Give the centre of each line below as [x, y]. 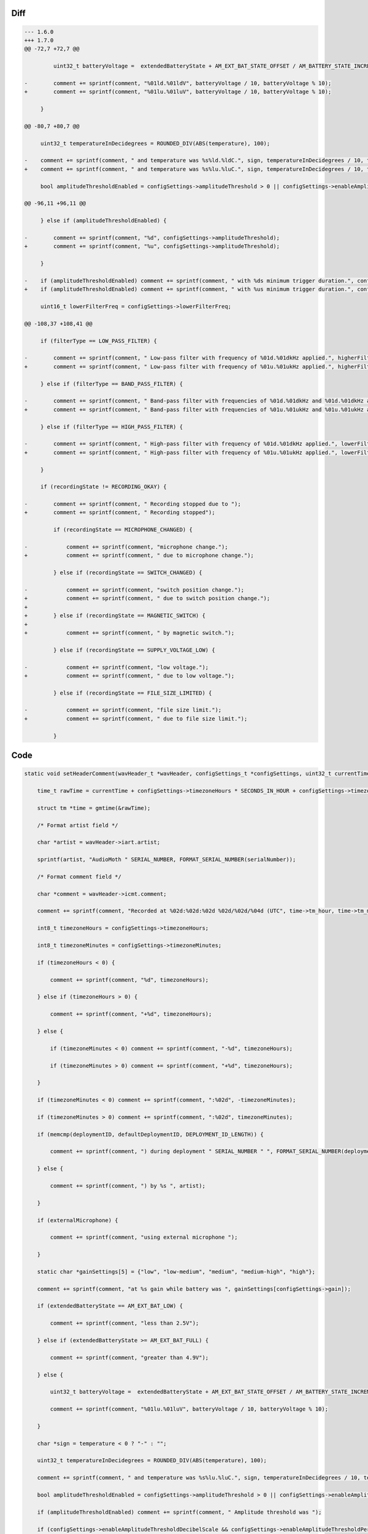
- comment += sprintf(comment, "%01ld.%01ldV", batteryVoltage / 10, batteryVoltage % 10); [178, 83]
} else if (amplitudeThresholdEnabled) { [103, 221]
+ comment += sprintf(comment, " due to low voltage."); [129, 676]
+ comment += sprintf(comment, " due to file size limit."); [136, 719]
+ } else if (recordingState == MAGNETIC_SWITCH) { [115, 616]
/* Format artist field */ [78, 825]
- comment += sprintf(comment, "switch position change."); [134, 590]
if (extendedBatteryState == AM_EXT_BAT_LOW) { [110, 1306]
